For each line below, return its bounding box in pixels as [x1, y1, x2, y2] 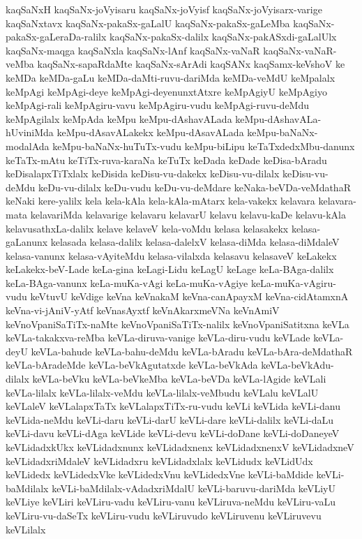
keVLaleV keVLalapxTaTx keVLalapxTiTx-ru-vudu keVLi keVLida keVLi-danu [6, 399, 340, 413]
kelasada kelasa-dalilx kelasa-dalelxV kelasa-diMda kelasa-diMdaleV [50, 235, 340, 249]
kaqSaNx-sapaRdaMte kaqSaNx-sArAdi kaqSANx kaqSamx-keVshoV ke [37, 57, 345, 71]
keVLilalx [6, 522, 46, 536]
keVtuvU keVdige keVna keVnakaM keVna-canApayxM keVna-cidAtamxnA [30, 289, 349, 304]
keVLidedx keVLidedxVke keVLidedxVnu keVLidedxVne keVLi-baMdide [6, 467, 313, 482]
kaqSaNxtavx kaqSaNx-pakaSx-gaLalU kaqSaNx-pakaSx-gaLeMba [6, 15, 290, 30]
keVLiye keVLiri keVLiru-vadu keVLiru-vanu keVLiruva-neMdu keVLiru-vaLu [6, 494, 335, 509]
